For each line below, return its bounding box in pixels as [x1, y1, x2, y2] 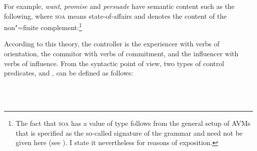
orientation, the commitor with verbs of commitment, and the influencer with [4, 48, 239, 59]
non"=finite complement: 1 [4, 21, 82, 32]
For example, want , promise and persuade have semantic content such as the [4, 1, 235, 11]
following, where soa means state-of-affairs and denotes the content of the [4, 10, 227, 21]
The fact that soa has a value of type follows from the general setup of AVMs [15, 118, 251, 128]
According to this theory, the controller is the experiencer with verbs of [4, 38, 220, 49]
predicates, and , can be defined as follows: [4, 68, 133, 78]
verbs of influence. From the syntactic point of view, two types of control [4, 58, 224, 68]
